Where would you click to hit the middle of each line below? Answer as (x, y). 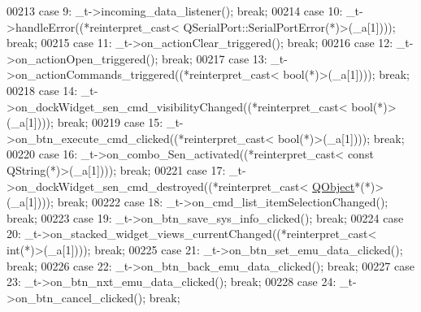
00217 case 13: (232, 58)
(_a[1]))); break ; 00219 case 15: (85, 122)
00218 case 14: (42, 90)
